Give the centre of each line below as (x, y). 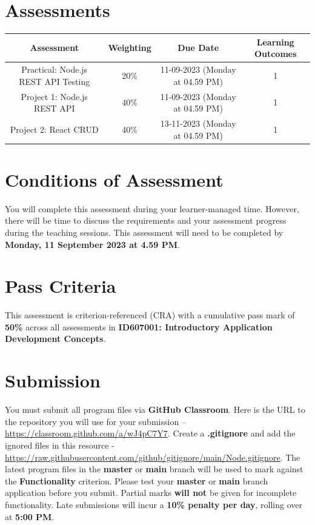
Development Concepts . (55, 339)
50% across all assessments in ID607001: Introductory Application (139, 326)
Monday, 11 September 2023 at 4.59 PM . (92, 244)
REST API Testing (55, 81)
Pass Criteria (61, 286)
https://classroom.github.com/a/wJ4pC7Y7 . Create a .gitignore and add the (150, 433)
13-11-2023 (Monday (198, 123)
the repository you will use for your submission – (95, 421)
